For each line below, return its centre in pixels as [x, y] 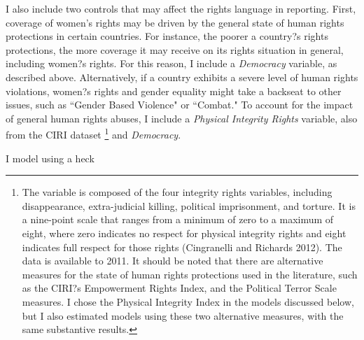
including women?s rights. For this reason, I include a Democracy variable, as [171, 63]
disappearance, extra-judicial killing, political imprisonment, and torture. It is [189, 205]
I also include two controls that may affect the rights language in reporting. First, [181, 8]
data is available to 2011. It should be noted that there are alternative [173, 261]
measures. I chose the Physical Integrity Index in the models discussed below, [188, 301]
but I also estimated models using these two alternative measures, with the [183, 315]
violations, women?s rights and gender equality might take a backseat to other [174, 91]
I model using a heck [50, 158]
